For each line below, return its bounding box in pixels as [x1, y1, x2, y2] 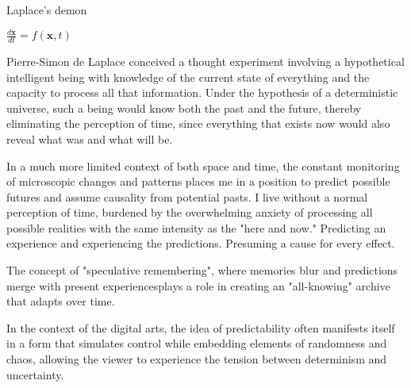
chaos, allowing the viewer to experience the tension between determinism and [6, 351, 387, 367]
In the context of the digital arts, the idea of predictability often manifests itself [6, 319, 395, 336]
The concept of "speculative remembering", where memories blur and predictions [6, 262, 398, 279]
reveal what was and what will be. [6, 130, 173, 147]
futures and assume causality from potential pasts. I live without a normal [6, 188, 368, 205]
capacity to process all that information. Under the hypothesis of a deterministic [6, 84, 398, 101]
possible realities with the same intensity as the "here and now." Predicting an [6, 219, 386, 236]
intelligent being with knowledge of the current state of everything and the [6, 68, 370, 85]
